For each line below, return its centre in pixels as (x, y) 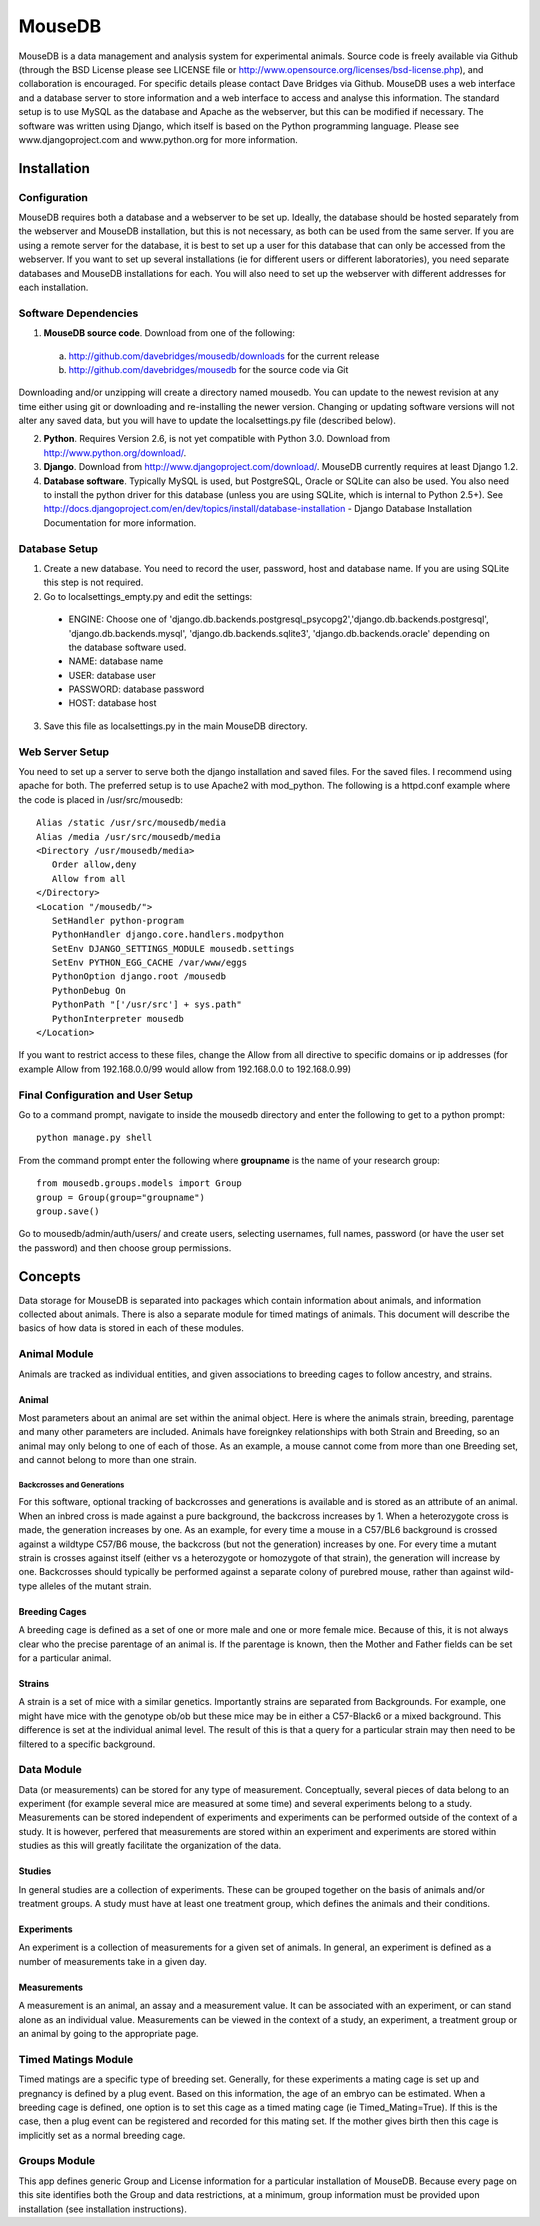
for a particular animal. (65, 1657)
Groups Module (57, 2161)
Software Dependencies (78, 313)
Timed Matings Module (76, 2059)
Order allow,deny (94, 864)
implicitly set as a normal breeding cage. (102, 2135)
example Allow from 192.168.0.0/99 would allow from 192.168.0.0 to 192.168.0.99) (185, 1069)
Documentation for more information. (120, 522)
